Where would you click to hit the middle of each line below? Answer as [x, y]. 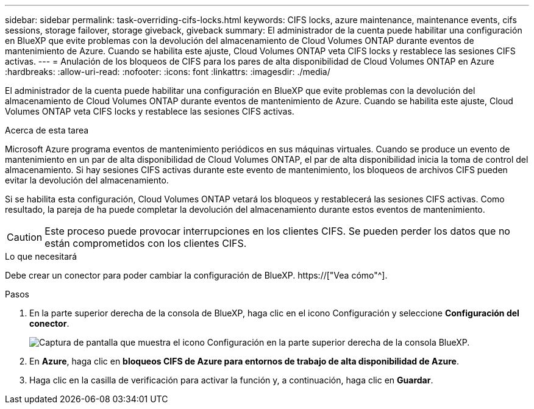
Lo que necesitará [41, 256]
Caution [25, 237]
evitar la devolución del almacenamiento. [87, 180]
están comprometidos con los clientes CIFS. [146, 243]
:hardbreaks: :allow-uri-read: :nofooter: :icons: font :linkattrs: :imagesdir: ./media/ [168, 72]
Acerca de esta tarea [47, 130]
